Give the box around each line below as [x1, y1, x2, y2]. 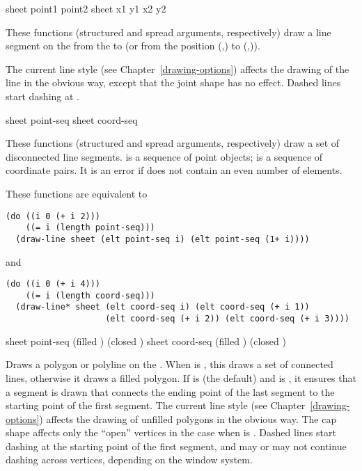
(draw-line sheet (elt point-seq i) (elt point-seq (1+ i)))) [15, 234, 310, 244]
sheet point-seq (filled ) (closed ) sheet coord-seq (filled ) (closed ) [6, 333, 286, 348]
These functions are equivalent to [6, 186, 148, 200]
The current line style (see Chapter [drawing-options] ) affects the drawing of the [6, 61, 349, 76]
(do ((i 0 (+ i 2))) [6, 211, 101, 221]
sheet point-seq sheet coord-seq [6, 112, 138, 127]
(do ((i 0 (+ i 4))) [6, 279, 101, 289]
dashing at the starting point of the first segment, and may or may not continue [6, 438, 347, 453]
